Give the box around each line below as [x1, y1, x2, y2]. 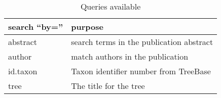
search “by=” [8, 21, 63, 32]
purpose [71, 21, 103, 32]
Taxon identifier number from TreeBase [71, 65, 211, 77]
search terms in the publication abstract [71, 36, 213, 47]
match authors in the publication [71, 51, 189, 62]
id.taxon [8, 65, 38, 77]
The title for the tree [71, 80, 145, 91]
